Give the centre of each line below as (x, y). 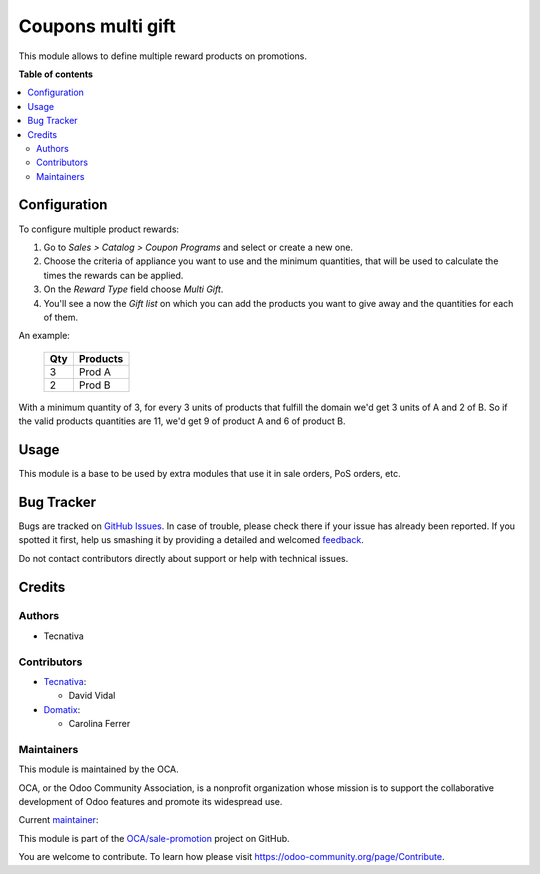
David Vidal (92, 696)
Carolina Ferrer (99, 724)
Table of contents (56, 74)
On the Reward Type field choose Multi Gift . (133, 289)
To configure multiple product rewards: (99, 229)
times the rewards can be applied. (113, 275)
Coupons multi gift (97, 26)
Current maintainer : (58, 820)
